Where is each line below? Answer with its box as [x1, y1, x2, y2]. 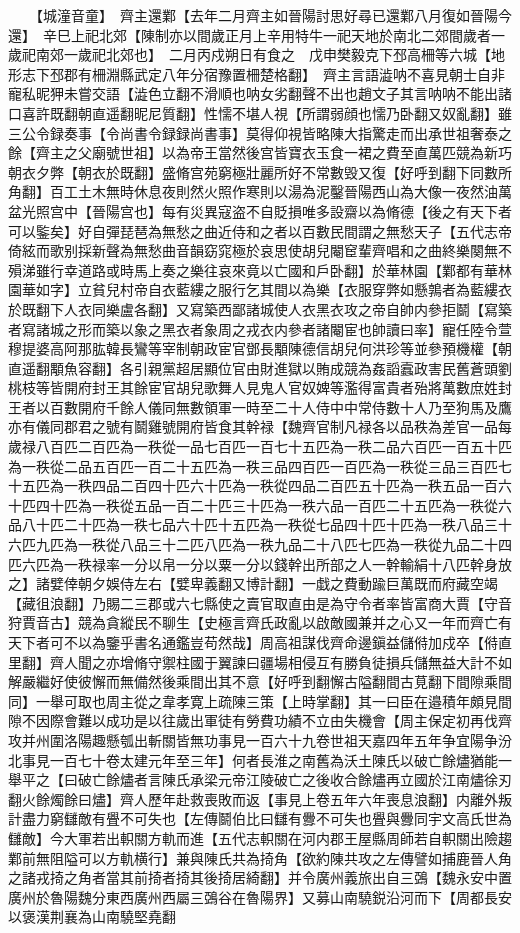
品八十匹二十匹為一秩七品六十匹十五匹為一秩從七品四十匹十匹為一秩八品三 [8, 514, 498, 535]
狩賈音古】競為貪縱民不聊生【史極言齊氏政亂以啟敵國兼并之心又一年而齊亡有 [8, 612, 512, 633]
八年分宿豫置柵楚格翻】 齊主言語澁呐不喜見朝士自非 [161, 63, 505, 84]
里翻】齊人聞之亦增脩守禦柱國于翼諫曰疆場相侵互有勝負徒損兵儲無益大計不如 [8, 651, 512, 672]
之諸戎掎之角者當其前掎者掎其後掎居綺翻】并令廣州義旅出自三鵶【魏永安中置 [8, 867, 512, 888]
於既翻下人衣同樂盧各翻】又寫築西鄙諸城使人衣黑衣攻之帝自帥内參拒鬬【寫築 [8, 298, 512, 319]
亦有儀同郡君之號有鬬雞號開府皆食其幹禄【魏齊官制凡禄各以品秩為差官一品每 [8, 416, 512, 437]
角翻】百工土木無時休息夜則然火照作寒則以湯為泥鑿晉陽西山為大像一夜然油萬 [8, 181, 512, 202]
